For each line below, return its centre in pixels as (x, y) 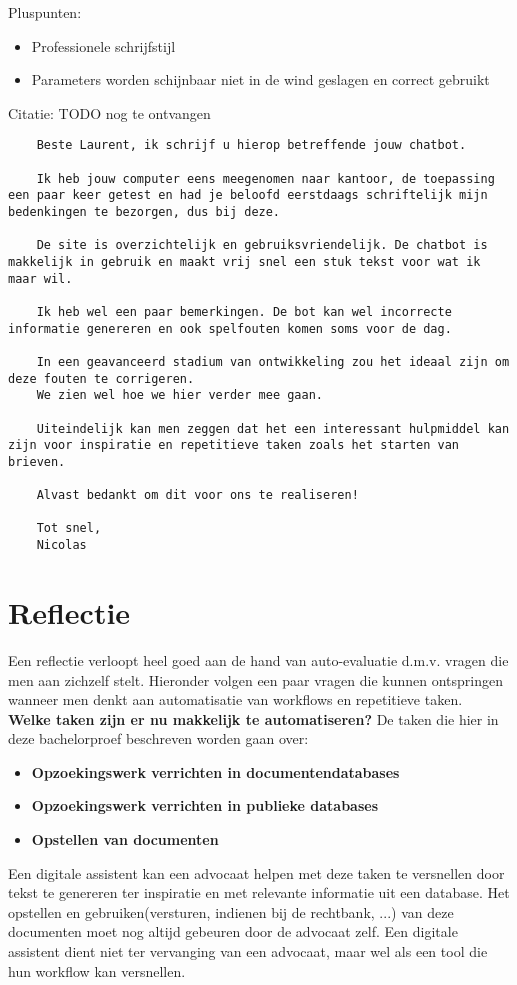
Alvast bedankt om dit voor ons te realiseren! (197, 495)
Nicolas (61, 545)
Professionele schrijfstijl (103, 45)
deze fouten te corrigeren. (101, 378)
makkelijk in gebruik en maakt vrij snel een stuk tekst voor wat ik (244, 261)
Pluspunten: (45, 12)
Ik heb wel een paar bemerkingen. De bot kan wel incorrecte (244, 311)
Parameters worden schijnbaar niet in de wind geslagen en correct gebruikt (260, 79)
